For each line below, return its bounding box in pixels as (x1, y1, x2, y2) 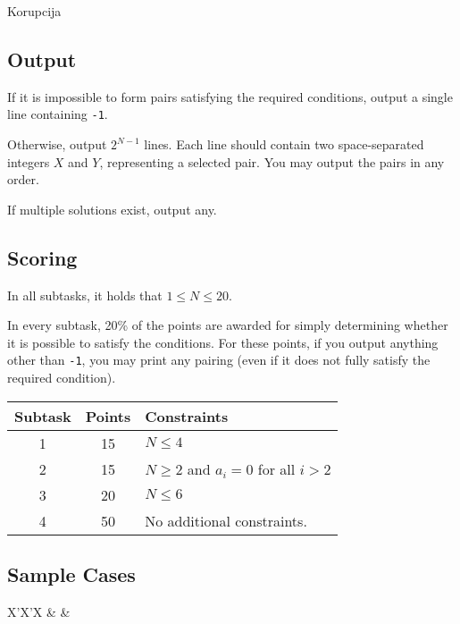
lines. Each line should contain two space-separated (144, 135, 424, 154)
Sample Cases (7, 561, 136, 588)
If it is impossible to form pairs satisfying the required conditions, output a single (7, 87, 453, 105)
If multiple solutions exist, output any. (7, 199, 217, 218)
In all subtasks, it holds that (7, 285, 163, 304)
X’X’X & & (7, 602, 71, 620)
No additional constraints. (145, 510, 307, 531)
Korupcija (7, 2, 62, 20)
